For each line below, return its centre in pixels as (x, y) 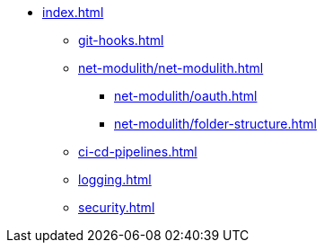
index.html (73, 12)
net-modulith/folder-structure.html (215, 124)
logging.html (115, 179)
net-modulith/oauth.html (186, 96)
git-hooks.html (121, 40)
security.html (117, 207)
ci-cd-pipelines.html (138, 152)
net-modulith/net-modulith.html (171, 68)
